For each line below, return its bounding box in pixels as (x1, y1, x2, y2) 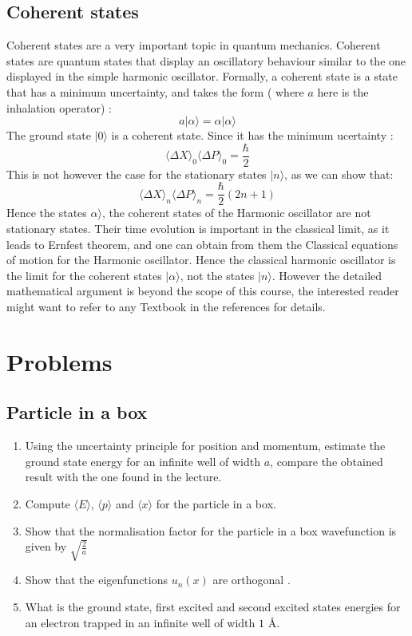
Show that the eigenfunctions (25, 571, 168, 588)
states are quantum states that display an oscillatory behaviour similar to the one (6, 52, 406, 69)
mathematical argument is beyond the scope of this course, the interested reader (6, 282, 399, 299)
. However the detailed (271, 267, 382, 283)
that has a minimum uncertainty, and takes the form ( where (6, 83, 304, 100)
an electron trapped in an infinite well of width (25, 614, 256, 630)
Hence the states (6, 204, 87, 221)
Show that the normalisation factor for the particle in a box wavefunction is (25, 522, 397, 539)
